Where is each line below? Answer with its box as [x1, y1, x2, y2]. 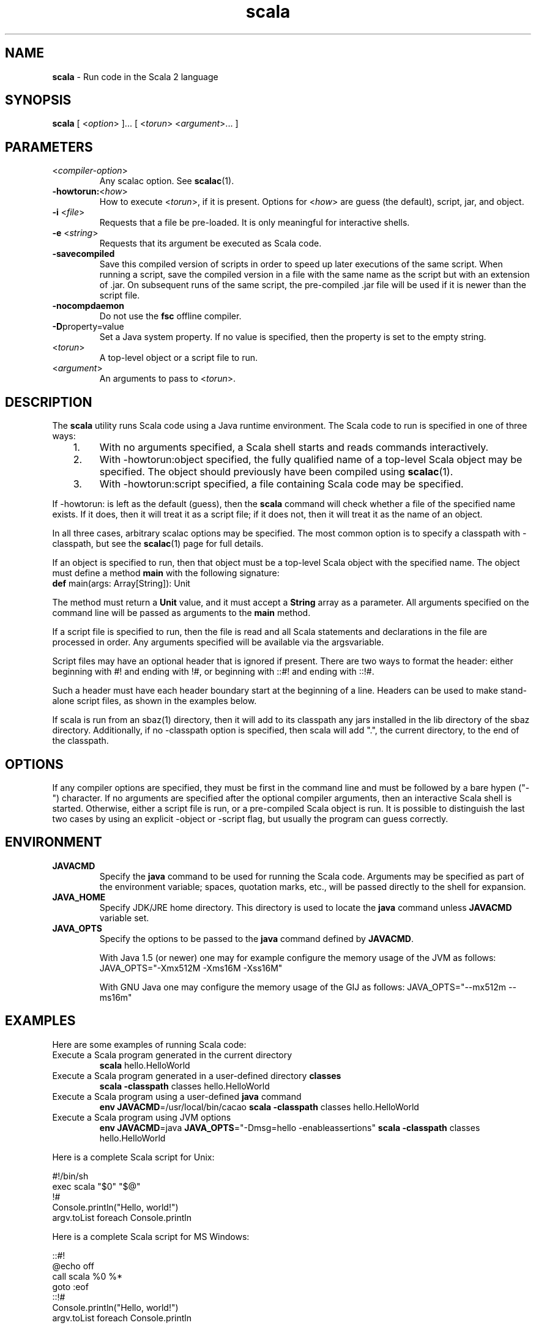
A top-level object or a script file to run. [99, 352, 258, 363]
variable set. [99, 912, 149, 923]
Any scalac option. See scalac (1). [99, 176, 234, 187]
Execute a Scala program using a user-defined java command [52, 1091, 302, 1102]
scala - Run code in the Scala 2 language [52, 71, 218, 82]
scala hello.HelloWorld [99, 1059, 190, 1070]
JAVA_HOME [52, 891, 106, 902]
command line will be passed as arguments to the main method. [52, 607, 311, 618]
